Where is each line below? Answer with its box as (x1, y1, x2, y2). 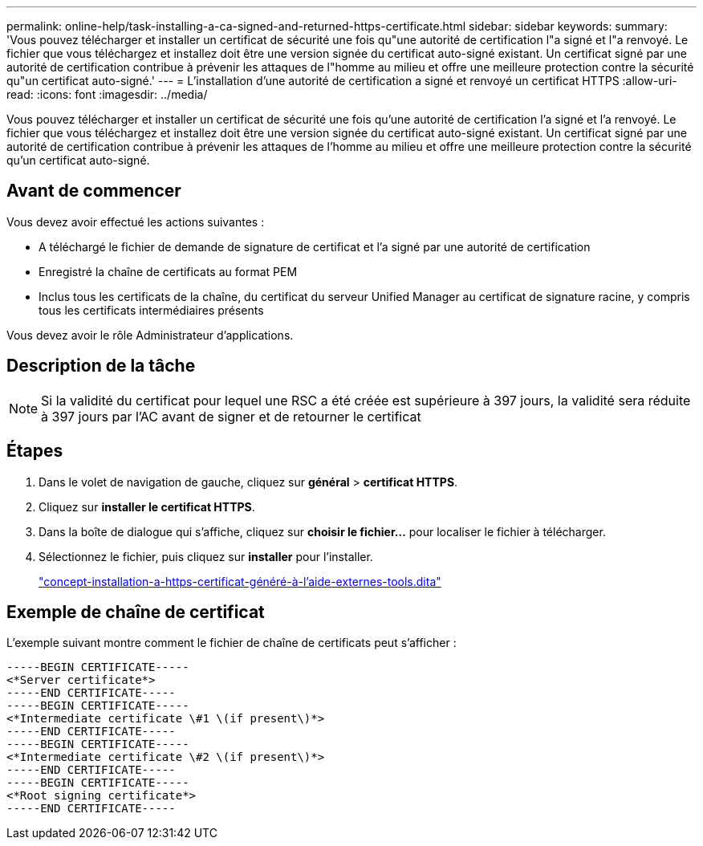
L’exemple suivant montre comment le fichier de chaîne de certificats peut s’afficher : (6, 636, 457, 650)
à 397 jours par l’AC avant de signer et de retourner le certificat (41, 408, 421, 425)
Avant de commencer (6, 181, 181, 201)
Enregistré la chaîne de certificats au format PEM (39, 264, 298, 279)
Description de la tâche (6, 356, 196, 376)
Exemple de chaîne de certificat (6, 601, 265, 622)
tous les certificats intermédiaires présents (39, 303, 264, 317)
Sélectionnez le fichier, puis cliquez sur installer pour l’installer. (39, 549, 373, 563)
